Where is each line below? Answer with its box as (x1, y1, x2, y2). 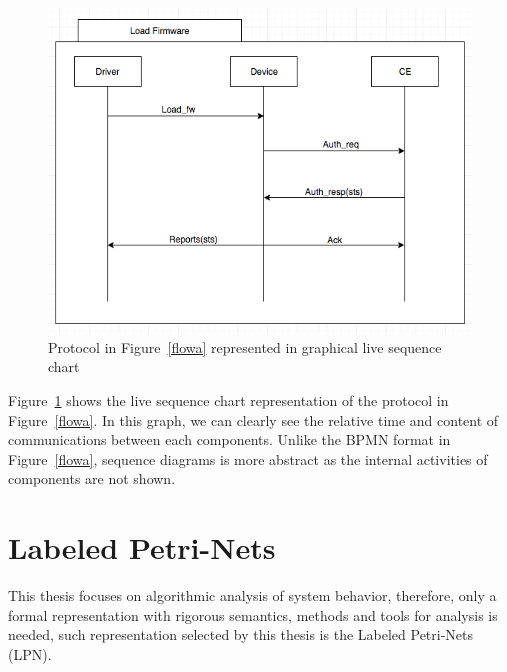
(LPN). (8, 643, 52, 664)
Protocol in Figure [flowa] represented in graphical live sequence (48, 336, 442, 357)
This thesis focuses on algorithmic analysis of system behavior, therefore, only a (8, 585, 497, 606)
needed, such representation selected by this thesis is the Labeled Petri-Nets (8, 624, 474, 645)
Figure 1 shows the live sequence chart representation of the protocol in (8, 390, 449, 411)
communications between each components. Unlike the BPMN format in (8, 429, 451, 450)
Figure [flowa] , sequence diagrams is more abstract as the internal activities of (8, 448, 488, 469)
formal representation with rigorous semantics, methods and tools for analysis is (8, 604, 498, 625)
